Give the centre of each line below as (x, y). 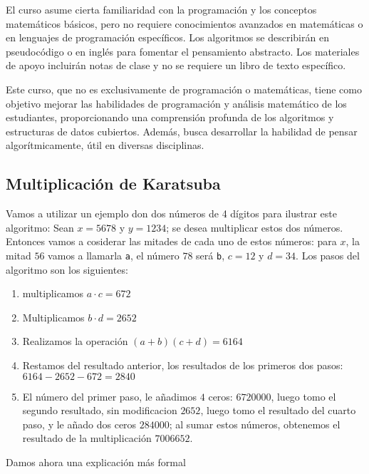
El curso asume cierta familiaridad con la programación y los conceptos (161, 9)
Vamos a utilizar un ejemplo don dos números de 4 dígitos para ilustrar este (171, 213)
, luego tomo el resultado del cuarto (278, 410)
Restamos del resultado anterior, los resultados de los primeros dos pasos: (183, 365)
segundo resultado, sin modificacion (100, 410)
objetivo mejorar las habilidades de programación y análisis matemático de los (176, 103)
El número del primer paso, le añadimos (110, 396)
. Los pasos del (328, 255)
